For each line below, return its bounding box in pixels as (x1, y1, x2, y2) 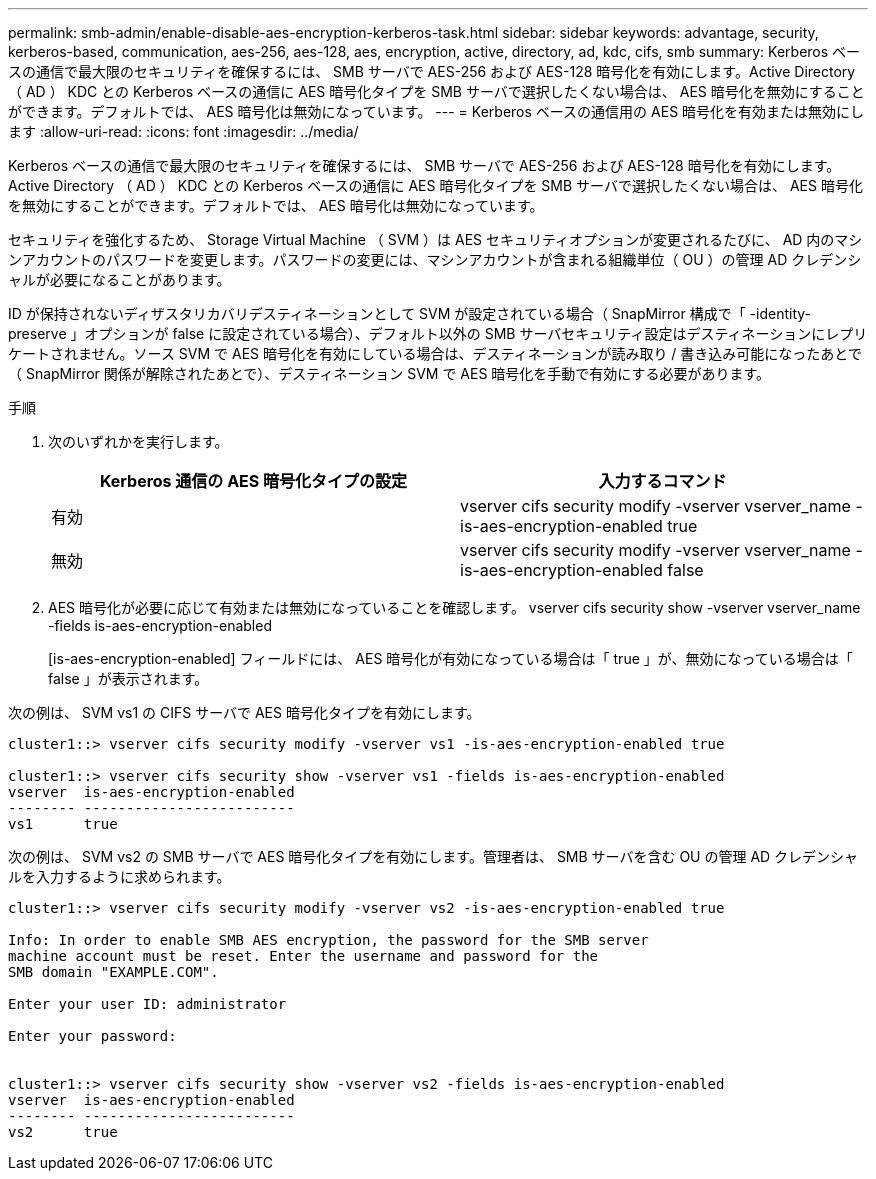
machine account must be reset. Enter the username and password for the (8, 948, 599, 964)
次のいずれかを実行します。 (48, 433, 229, 450)
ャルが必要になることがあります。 (8, 271, 231, 288)
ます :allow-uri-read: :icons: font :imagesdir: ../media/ (8, 123, 359, 140)
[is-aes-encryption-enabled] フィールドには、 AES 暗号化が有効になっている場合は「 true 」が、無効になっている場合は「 (48, 650, 853, 667)
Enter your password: (8, 1028, 177, 1044)
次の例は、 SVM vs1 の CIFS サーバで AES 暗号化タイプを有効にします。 (8, 704, 481, 721)
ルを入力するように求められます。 (8, 868, 231, 885)
